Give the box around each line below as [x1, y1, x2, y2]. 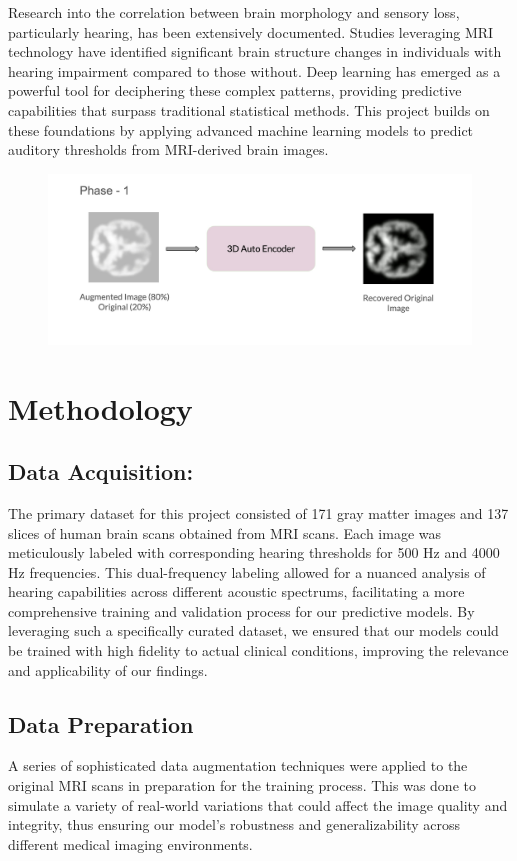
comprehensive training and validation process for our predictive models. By [8, 600, 475, 621]
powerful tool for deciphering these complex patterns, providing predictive [8, 80, 462, 101]
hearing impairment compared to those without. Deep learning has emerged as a [8, 60, 501, 81]
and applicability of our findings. [8, 659, 208, 680]
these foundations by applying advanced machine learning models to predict [8, 119, 474, 140]
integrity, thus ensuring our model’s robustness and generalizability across [8, 814, 460, 835]
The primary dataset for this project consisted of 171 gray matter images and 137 [8, 502, 509, 523]
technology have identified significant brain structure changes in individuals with [8, 41, 502, 62]
